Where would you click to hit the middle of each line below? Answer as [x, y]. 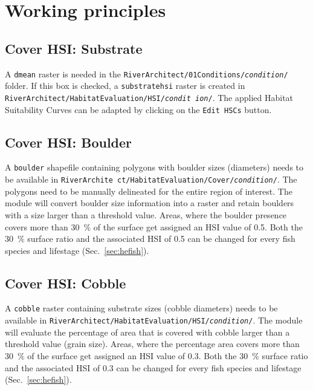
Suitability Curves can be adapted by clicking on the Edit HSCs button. [138, 109]
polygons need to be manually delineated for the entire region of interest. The [149, 191]
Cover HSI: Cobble [66, 283]
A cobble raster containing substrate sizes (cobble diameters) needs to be [141, 308]
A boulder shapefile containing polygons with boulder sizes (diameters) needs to [154, 167]
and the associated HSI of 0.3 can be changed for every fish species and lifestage [153, 367]
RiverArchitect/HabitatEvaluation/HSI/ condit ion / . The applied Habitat [149, 97]
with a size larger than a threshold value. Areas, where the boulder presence [146, 214]
